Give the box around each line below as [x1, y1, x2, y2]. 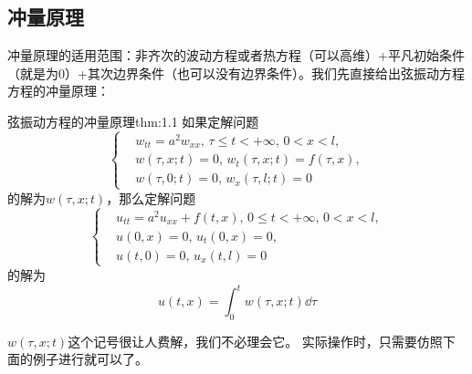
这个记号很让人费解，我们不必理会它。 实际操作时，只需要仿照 [68, 331, 443, 350]
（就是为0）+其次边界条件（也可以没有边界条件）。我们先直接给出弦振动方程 [7, 63, 465, 82]
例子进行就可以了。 [32, 349, 148, 369]
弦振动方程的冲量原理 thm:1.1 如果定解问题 [7, 111, 259, 130]
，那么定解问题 [106, 188, 196, 207]
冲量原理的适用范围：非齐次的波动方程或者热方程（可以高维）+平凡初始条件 [7, 46, 465, 65]
